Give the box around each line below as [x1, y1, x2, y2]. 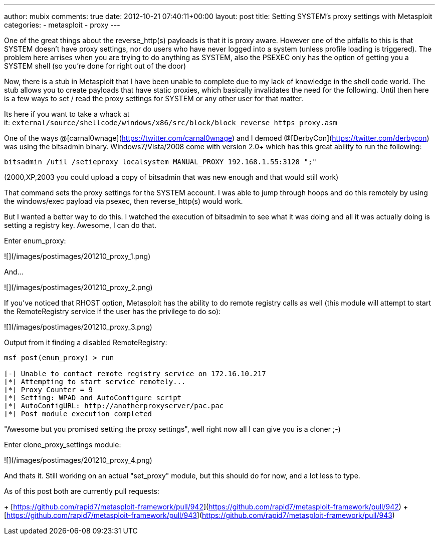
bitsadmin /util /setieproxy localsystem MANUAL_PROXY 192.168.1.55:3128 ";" [4, 158, 317, 166]
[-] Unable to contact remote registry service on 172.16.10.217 [4, 370, 266, 378]
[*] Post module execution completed [4, 410, 152, 418]
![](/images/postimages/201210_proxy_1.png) [4, 252, 151, 260]
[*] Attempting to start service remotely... [4, 378, 186, 386]
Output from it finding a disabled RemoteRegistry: [4, 338, 167, 347]
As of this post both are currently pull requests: [4, 487, 159, 495]
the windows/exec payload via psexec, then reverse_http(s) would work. [4, 197, 243, 205]
